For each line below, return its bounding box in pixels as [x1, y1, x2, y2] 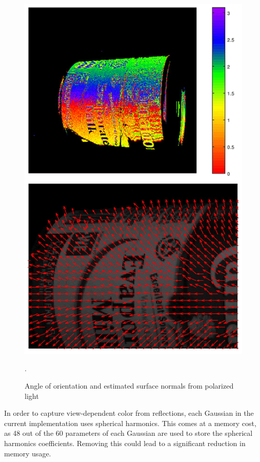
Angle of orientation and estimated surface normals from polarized [25, 380, 234, 391]
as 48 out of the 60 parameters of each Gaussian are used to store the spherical [4, 428, 253, 438]
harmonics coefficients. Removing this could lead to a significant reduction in [4, 438, 246, 449]
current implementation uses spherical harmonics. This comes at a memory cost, [4, 417, 256, 428]
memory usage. [4, 448, 51, 458]
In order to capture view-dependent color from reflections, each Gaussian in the [4, 408, 254, 418]
